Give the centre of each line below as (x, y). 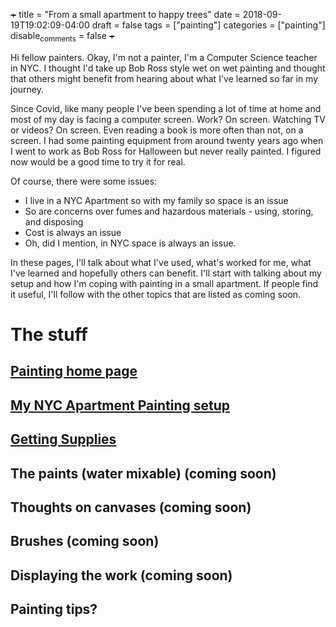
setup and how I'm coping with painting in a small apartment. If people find (164, 283)
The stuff (49, 334)
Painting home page (74, 371)
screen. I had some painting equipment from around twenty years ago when (167, 140)
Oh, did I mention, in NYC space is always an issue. (130, 243)
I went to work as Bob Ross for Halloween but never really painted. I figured (166, 151)
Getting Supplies (63, 439)
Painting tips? (54, 609)
